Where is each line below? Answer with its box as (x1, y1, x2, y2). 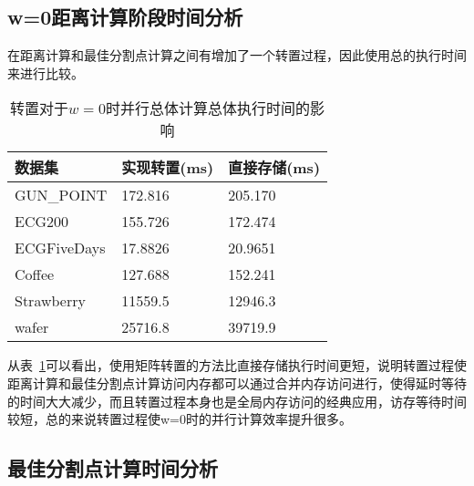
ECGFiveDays (15, 237, 106, 259)
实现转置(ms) (121, 157, 214, 179)
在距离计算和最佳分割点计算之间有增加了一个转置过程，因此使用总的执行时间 (7, 46, 467, 65)
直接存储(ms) (228, 157, 321, 179)
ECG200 (15, 211, 69, 233)
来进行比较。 (7, 63, 84, 82)
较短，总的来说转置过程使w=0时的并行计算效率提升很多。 (7, 409, 352, 429)
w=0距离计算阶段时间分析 (7, 3, 243, 31)
